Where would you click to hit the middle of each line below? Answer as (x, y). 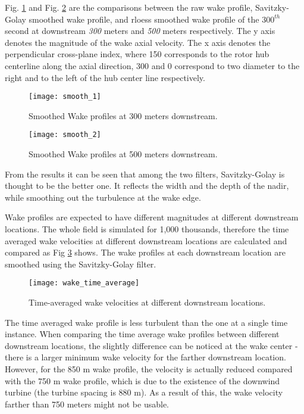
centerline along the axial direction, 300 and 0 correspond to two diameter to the (152, 65)
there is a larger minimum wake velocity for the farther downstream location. (145, 357)
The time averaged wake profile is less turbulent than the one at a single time (146, 322)
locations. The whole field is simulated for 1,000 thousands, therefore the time (147, 229)
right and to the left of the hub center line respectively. (105, 77)
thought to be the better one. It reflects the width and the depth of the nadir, (147, 186)
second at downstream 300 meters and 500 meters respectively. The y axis (140, 31)
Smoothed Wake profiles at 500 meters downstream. (123, 154)
